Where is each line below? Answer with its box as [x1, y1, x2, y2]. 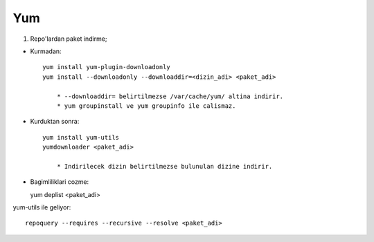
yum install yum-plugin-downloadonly [42, 63, 171, 71]
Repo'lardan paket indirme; [30, 35, 107, 43]
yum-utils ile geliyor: [12, 203, 71, 212]
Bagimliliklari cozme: [30, 178, 89, 186]
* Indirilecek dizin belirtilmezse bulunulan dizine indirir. [56, 162, 273, 170]
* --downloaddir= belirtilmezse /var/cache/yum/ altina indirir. [56, 92, 284, 100]
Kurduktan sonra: [30, 118, 80, 126]
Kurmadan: [30, 47, 62, 55]
